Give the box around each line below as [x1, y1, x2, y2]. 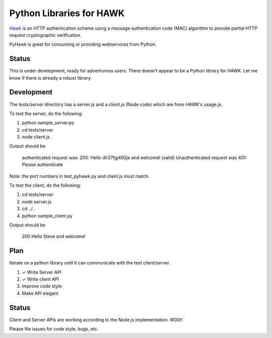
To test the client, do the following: [9, 182, 82, 188]
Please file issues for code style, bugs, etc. [9, 326, 99, 332]
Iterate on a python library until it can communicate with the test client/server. [9, 260, 171, 266]
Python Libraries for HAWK [9, 8, 125, 19]
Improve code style [22, 283, 62, 289]
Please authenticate [22, 162, 63, 168]
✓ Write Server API [22, 269, 61, 275]
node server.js [22, 198, 52, 205]
